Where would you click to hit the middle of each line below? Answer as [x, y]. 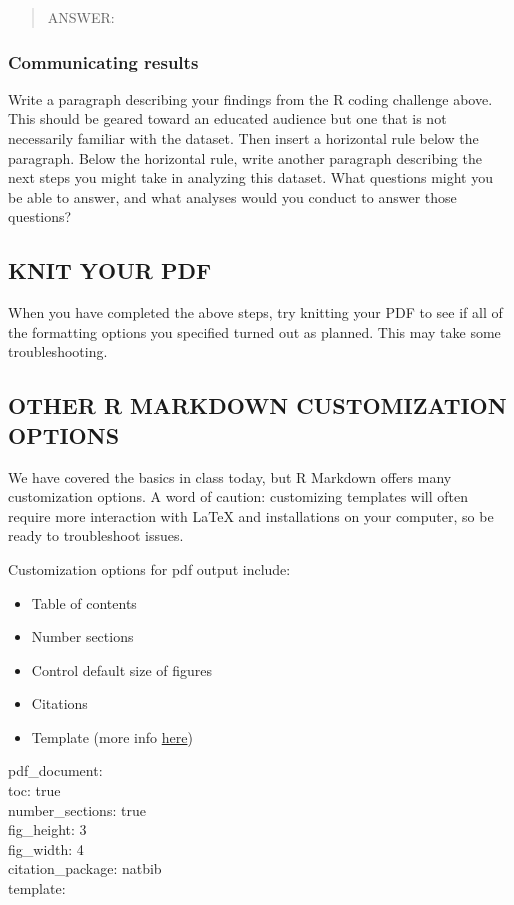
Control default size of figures [122, 669]
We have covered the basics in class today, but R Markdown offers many [230, 476]
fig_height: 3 [47, 829]
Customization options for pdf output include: [149, 568]
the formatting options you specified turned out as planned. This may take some [254, 331]
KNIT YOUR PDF [110, 270]
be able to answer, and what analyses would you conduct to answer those [232, 196]
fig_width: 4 [46, 848]
